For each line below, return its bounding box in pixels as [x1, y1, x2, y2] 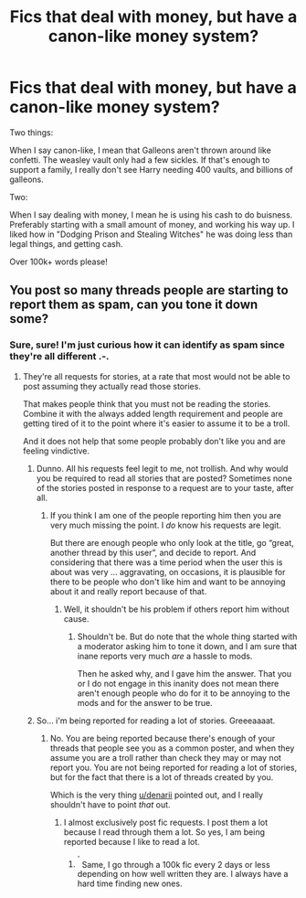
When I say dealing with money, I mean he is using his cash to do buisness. [9, 208, 293, 220]
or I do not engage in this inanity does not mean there [77, 678, 280, 689]
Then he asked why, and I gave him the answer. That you [77, 668, 292, 679]
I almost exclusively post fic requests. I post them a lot [63, 817, 269, 828]
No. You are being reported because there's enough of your [49, 732, 276, 743]
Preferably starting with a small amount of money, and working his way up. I [9, 219, 295, 230]
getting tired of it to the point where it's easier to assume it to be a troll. [22, 418, 290, 429]
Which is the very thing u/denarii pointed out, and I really [49, 789, 263, 800]
